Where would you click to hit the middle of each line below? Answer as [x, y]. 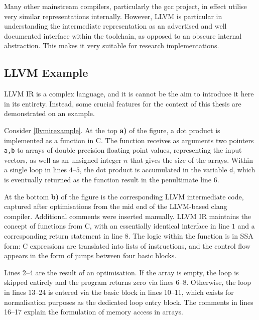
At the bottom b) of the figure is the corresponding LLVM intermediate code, [124, 196]
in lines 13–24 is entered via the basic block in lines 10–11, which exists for [119, 292]
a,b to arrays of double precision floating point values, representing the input [123, 150]
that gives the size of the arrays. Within [191, 159]
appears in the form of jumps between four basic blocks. [90, 255]
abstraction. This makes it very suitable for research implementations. [112, 45]
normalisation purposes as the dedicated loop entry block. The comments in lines [129, 302]
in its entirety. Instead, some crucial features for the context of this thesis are [123, 103]
